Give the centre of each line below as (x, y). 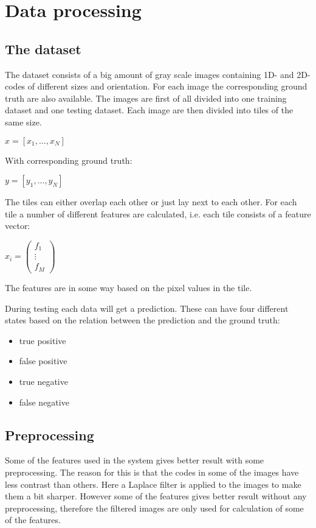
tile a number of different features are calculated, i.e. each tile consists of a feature (158, 213)
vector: (18, 226)
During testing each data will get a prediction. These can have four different (147, 308)
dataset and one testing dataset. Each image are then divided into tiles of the (149, 110)
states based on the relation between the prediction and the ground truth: (143, 320)
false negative (44, 402)
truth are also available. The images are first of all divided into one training (146, 98)
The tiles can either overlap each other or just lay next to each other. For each (151, 202)
